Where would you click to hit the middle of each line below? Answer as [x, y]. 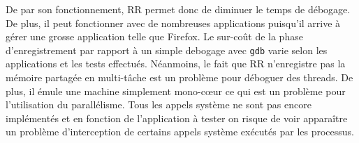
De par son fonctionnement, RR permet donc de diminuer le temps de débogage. [178, 9]
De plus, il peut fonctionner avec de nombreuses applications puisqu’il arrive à [173, 23]
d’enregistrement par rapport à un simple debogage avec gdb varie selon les [167, 50]
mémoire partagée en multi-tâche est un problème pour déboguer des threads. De [179, 77]
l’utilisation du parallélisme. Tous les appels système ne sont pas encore [159, 104]
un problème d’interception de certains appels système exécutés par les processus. [180, 132]
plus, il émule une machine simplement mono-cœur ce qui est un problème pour [176, 91]
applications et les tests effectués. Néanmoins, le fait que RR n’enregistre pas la [176, 64]
